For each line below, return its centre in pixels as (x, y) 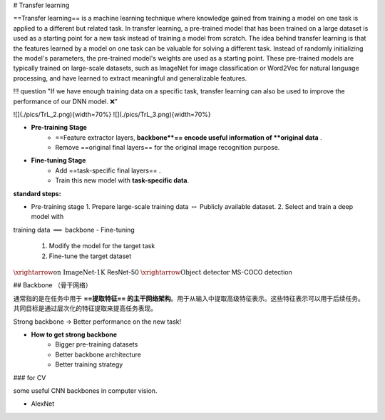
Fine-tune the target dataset (90, 256)
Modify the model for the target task (102, 246)
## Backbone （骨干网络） (52, 285)
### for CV (30, 377)
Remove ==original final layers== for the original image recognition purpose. (168, 148)
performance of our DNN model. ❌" (65, 101)
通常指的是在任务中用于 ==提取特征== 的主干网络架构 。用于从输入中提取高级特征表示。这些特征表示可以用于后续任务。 (189, 298)
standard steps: (37, 193)
